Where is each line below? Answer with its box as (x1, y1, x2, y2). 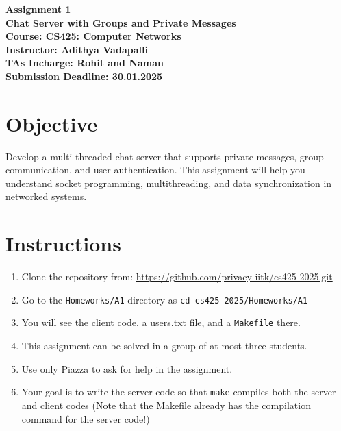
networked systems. (5, 189, 87, 204)
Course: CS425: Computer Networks (5, 29, 181, 43)
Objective (5, 109, 98, 137)
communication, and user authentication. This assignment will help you (5, 162, 305, 177)
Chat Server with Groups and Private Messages (5, 15, 236, 29)
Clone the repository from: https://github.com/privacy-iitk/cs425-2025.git (21, 269, 333, 284)
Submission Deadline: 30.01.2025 (5, 69, 163, 83)
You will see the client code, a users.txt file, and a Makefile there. (21, 315, 301, 330)
